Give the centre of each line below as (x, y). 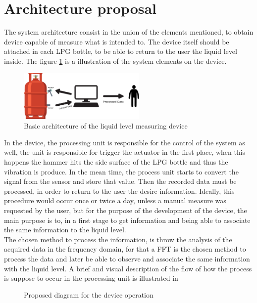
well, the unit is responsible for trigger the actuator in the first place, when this (125, 152)
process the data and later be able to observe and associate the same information (127, 258)
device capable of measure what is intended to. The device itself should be (117, 41)
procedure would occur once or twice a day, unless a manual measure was (115, 200)
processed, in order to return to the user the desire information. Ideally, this (119, 191)
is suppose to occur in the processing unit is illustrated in (91, 278)
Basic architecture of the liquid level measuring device (106, 126)
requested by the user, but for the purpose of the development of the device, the (126, 210)
